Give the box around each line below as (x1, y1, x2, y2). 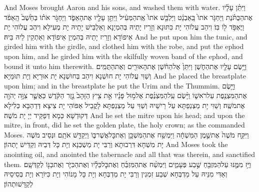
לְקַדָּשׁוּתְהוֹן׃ (4, 178, 33, 188)
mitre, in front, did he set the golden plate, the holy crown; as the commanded (4, 119, 245, 130)
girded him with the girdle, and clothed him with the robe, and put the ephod (4, 41, 244, 51)
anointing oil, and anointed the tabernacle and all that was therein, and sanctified (4, 148, 255, 159)
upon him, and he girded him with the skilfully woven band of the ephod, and (4, 50, 243, 61)
